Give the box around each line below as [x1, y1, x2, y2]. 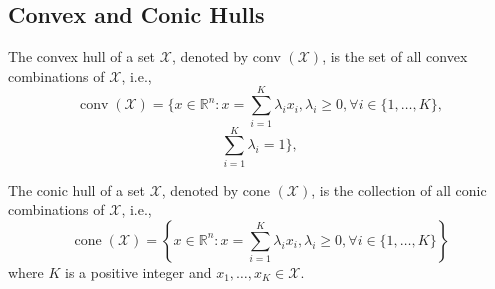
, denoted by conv [171, 46, 281, 67]
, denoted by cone [161, 179, 270, 200]
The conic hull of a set [8, 179, 145, 200]
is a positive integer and [65, 261, 212, 282]
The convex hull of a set [8, 46, 156, 67]
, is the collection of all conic [311, 179, 487, 200]
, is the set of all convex [322, 46, 468, 67]
